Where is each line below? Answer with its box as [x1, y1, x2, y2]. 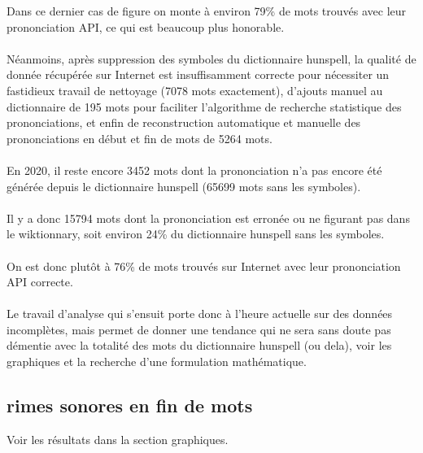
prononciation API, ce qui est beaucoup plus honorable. [7, 18, 285, 35]
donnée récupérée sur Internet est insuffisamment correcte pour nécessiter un [7, 66, 390, 83]
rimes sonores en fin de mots [7, 393, 253, 418]
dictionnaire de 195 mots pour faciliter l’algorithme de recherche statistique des [7, 98, 402, 115]
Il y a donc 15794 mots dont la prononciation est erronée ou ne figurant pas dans [7, 209, 410, 226]
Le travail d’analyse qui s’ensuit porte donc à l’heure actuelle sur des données [7, 305, 393, 322]
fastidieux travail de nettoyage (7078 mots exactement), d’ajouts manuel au [7, 81, 383, 98]
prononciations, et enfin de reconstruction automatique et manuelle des [7, 114, 361, 131]
